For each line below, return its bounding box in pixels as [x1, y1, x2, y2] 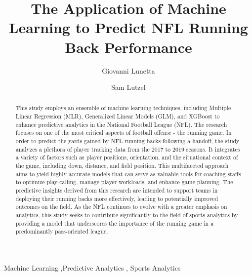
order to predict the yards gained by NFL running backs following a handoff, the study [15, 137, 240, 145]
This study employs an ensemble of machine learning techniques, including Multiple [15, 104, 231, 112]
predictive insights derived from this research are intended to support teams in [15, 186, 218, 195]
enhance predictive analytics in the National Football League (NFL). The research [15, 120, 227, 128]
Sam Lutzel [111, 82, 146, 92]
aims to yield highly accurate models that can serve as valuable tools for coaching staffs [15, 169, 241, 178]
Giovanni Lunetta [102, 65, 155, 76]
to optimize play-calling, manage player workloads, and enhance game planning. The [15, 178, 233, 186]
